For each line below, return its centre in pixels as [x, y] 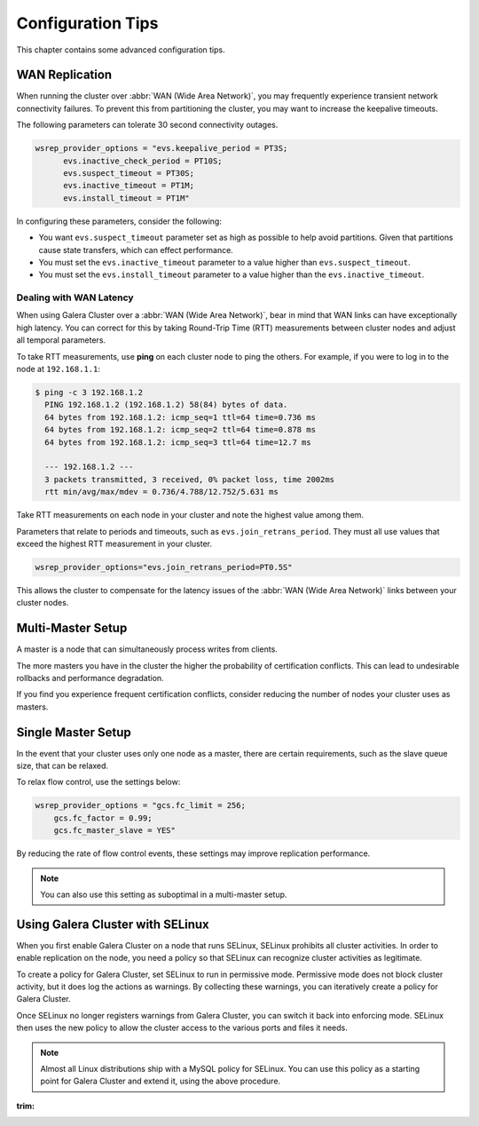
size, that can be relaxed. [63, 766]
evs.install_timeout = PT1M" [126, 198]
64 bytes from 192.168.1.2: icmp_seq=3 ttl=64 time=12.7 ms [178, 442]
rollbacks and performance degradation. [90, 678]
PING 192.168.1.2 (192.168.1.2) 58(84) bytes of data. [166, 405]
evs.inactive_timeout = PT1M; [129, 186]
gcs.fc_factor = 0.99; [103, 818]
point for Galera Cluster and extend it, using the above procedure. [161, 1081]
